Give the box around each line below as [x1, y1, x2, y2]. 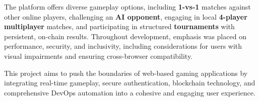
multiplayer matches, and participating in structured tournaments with [4, 21, 235, 32]
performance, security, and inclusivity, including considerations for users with [4, 41, 242, 51]
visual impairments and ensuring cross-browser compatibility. [4, 50, 193, 61]
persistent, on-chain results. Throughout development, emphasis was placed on [4, 31, 246, 41]
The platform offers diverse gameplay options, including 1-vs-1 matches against [4, 2, 251, 12]
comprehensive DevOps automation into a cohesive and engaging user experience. [4, 87, 255, 97]
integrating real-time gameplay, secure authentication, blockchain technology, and [4, 77, 255, 88]
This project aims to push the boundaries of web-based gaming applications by [4, 67, 248, 78]
